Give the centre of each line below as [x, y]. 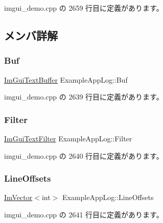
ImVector [18, 197]
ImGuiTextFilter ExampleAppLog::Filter [68, 138]
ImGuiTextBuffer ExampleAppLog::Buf [66, 79]
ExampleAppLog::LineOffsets [108, 197]
